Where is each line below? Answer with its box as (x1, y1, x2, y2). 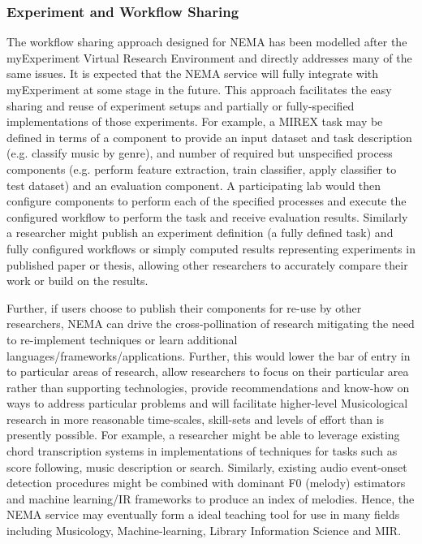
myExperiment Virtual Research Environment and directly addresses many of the (6, 49, 412, 66)
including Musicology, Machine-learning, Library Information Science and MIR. (6, 522, 402, 539)
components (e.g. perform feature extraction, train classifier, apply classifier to (6, 160, 397, 177)
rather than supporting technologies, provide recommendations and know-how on (6, 378, 410, 395)
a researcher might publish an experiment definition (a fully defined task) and (6, 224, 394, 241)
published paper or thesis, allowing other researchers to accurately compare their (6, 256, 408, 273)
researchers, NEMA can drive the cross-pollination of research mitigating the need (6, 315, 415, 332)
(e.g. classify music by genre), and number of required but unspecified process (6, 145, 393, 162)
